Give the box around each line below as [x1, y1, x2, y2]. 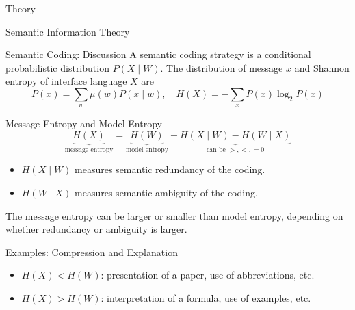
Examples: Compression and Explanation [5, 244, 178, 259]
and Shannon [294, 60, 350, 75]
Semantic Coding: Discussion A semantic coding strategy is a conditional [5, 47, 311, 62]
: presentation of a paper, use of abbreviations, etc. [101, 268, 315, 282]
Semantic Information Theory [5, 24, 130, 38]
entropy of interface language [5, 74, 127, 88]
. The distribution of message [160, 60, 283, 75]
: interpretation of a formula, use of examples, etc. [101, 290, 311, 305]
